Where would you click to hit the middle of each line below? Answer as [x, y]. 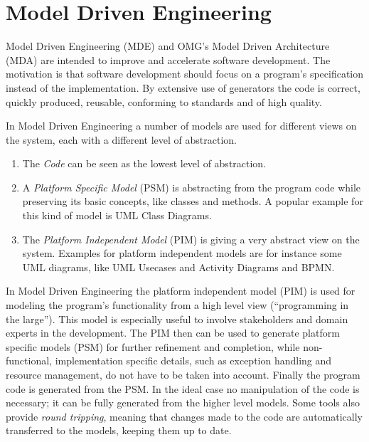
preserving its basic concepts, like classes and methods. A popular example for [193, 201]
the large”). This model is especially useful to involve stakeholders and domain [177, 319]
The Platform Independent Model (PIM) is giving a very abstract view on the [191, 239]
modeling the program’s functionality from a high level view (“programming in [177, 305]
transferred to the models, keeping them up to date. [119, 430]
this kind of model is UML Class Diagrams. [117, 215]
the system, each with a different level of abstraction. [121, 139]
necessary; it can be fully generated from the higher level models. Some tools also [183, 402]
